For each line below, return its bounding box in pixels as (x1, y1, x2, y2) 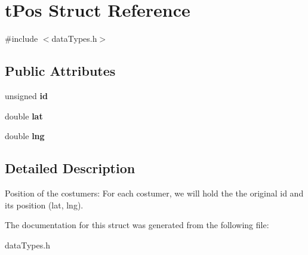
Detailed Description (5, 159, 135, 177)
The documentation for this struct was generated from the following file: (5, 219, 269, 231)
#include (5, 32, 38, 45)
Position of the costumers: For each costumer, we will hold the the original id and (5, 186, 304, 199)
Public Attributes (5, 62, 116, 80)
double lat (5, 109, 43, 122)
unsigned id (5, 89, 48, 102)
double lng (5, 130, 45, 142)
